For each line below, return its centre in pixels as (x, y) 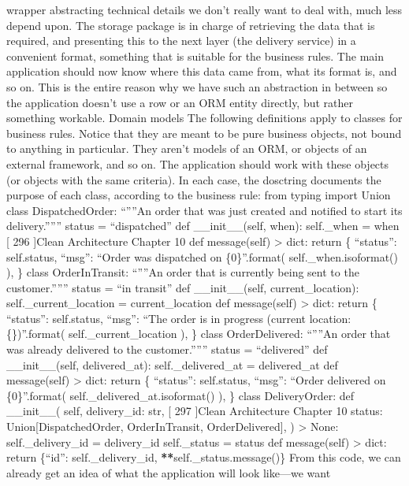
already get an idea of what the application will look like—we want (169, 472)
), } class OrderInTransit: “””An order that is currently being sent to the (183, 272)
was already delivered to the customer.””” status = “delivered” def (167, 349)
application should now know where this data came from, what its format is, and (202, 71)
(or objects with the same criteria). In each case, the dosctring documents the (194, 179)
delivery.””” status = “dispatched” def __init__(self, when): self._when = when (203, 226)
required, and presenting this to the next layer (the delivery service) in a (181, 41)
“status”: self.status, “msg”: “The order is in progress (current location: (179, 318)
